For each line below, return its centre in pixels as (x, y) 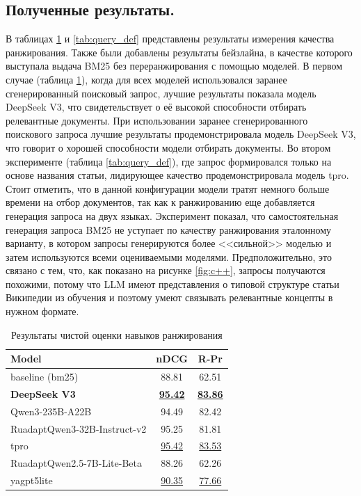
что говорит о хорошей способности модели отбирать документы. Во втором (168, 147)
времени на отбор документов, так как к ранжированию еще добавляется (160, 202)
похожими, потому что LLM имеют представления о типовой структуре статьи (173, 283)
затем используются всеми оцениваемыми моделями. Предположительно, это (169, 256)
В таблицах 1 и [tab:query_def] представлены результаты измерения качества (170, 39)
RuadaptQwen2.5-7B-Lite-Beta (76, 463)
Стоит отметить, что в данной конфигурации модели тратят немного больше (168, 188)
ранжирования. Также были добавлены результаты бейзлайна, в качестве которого (179, 52)
